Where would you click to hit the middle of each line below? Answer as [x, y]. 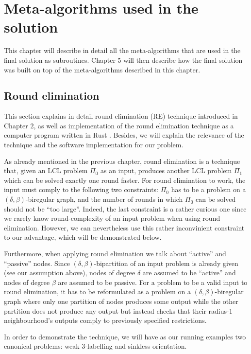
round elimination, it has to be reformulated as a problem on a [97, 292]
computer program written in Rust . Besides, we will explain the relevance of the [124, 135]
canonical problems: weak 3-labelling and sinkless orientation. [95, 346]
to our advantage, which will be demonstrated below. [83, 237]
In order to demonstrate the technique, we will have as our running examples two [125, 336]
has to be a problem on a [209, 189]
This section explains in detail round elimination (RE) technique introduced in [121, 116]
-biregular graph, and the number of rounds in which [104, 199]
